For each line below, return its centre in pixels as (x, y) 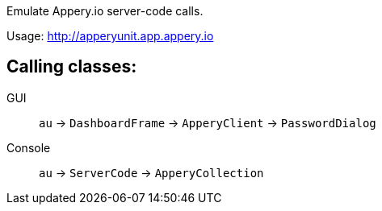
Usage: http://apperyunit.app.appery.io (110, 36)
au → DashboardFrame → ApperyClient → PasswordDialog (208, 122)
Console (29, 147)
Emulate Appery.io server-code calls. (105, 11)
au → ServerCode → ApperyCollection (151, 172)
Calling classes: (72, 67)
